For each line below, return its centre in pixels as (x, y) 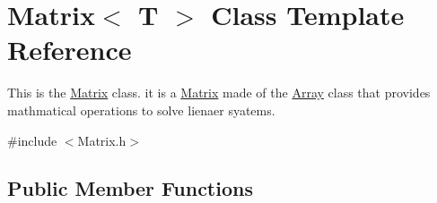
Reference (70, 50)
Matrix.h (102, 140)
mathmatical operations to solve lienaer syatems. (141, 110)
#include (32, 140)
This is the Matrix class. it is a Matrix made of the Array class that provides (219, 93)
